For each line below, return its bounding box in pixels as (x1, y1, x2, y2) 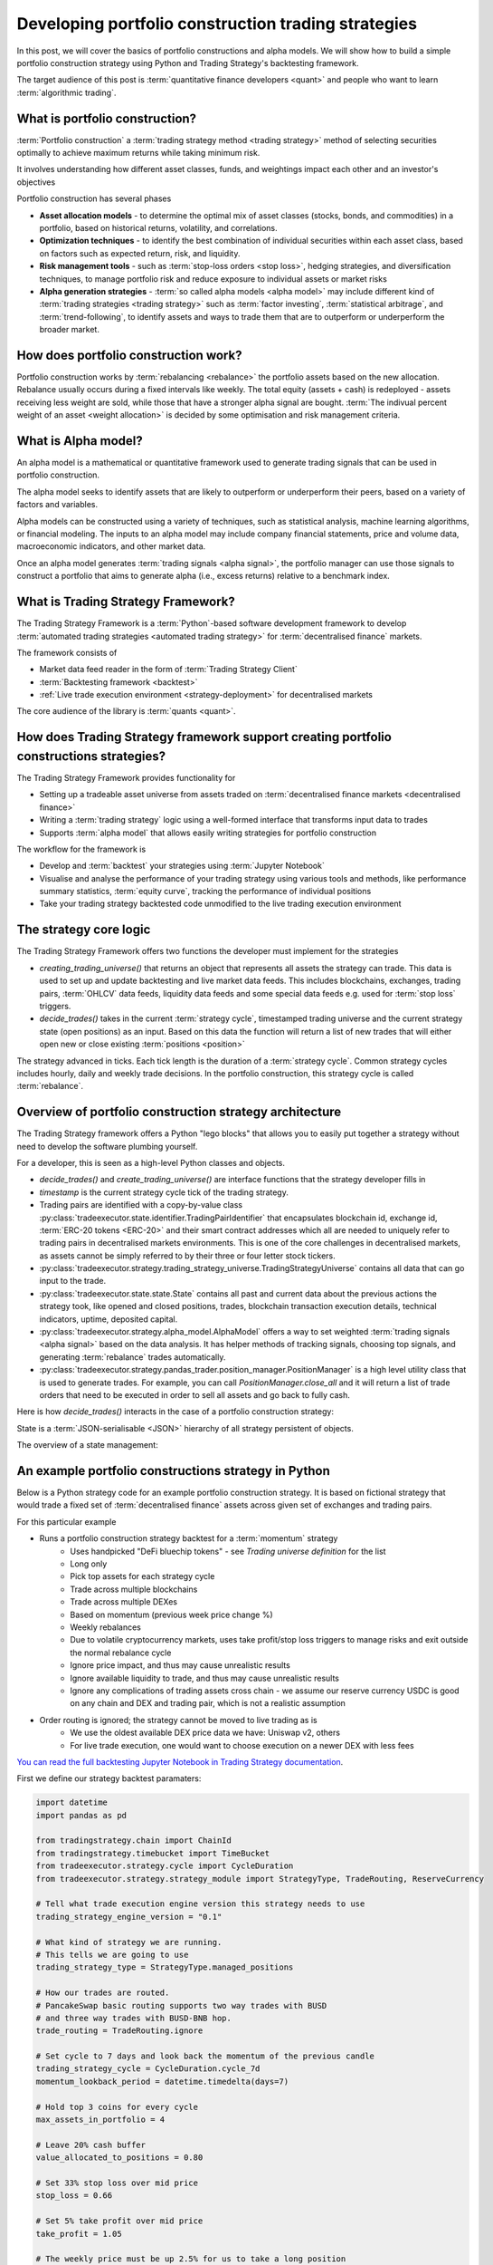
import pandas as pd (35, 1810, 127, 1820)
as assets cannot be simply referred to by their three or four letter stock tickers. (39, 1250, 336, 1261)
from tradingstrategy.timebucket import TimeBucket (35, 1848, 270, 1858)
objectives (16, 177, 56, 188)
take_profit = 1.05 (35, 2229, 122, 2239)
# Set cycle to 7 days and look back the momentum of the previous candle (35, 2051, 375, 2061)
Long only (70, 1558, 108, 1569)
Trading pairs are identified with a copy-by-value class (39, 1200, 243, 1210)
